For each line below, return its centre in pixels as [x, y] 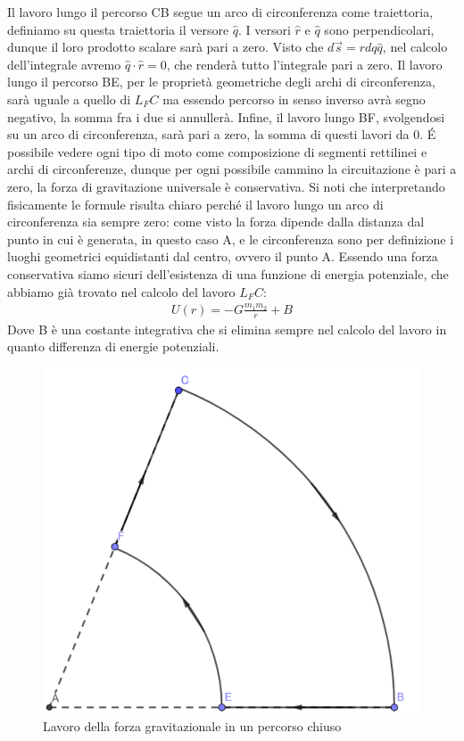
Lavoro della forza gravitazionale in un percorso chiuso [192, 725]
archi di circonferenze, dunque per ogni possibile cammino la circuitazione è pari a [232, 169]
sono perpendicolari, [379, 29]
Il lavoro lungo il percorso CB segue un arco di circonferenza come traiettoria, [220, 12]
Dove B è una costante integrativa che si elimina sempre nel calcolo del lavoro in [227, 329]
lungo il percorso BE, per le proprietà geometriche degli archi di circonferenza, [221, 82]
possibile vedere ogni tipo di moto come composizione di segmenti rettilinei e [217, 151]
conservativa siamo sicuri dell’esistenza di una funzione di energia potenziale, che [228, 273]
